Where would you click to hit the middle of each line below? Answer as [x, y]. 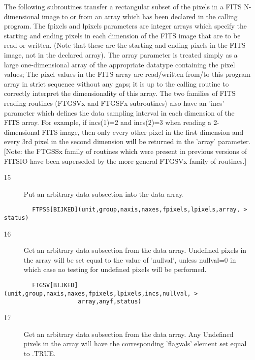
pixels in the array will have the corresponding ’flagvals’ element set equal [135, 344]
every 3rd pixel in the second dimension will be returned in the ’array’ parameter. [127, 141]
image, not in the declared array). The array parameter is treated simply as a [121, 54]
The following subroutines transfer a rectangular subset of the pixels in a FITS [123, 6]
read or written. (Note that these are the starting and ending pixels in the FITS [125, 45]
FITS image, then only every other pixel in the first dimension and [143, 132]
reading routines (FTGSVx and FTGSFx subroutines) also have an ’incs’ [114, 103]
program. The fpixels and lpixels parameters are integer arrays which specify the [126, 26]
